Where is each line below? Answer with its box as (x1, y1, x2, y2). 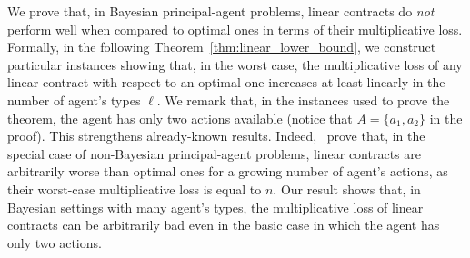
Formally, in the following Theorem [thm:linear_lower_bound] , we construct (7, 37, 436, 56)
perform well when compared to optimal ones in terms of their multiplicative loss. (7, 19, 463, 38)
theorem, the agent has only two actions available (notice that (7, 108, 353, 127)
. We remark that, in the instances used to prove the (156, 90, 450, 109)
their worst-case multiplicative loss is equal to (7, 179, 262, 198)
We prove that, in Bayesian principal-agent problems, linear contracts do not (7, 2, 435, 20)
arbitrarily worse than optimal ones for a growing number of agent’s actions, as (7, 162, 448, 181)
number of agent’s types (7, 90, 141, 109)
